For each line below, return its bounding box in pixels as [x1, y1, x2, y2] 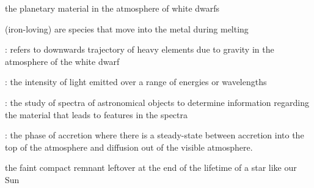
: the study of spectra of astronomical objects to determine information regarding [5, 96, 309, 108]
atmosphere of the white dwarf [5, 55, 120, 67]
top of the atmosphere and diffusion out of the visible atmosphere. [5, 140, 253, 153]
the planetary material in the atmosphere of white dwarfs [5, 2, 220, 14]
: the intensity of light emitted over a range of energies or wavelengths [5, 75, 267, 88]
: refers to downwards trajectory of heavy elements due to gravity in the [5, 43, 274, 56]
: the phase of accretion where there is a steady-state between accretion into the [5, 129, 304, 141]
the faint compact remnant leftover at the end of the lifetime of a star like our [5, 161, 297, 174]
